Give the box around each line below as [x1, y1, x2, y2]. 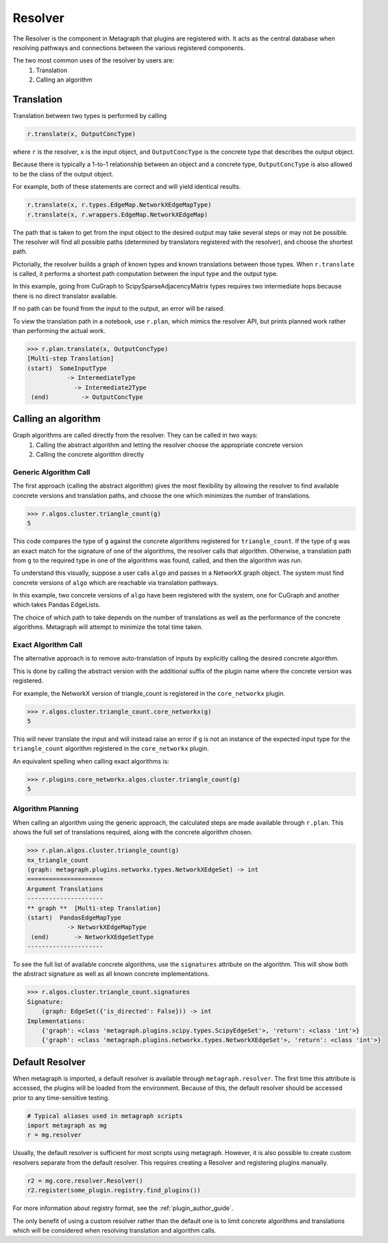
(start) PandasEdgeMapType [27, 913, 121, 922]
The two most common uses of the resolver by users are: [12, 56, 175, 65]
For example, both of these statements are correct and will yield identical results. [12, 183, 241, 191]
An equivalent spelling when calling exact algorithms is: [12, 757, 169, 765]
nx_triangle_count [27, 856, 89, 864]
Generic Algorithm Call [12, 468, 90, 477]
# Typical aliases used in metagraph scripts [27, 1112, 183, 1119]
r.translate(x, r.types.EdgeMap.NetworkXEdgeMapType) [27, 201, 212, 209]
